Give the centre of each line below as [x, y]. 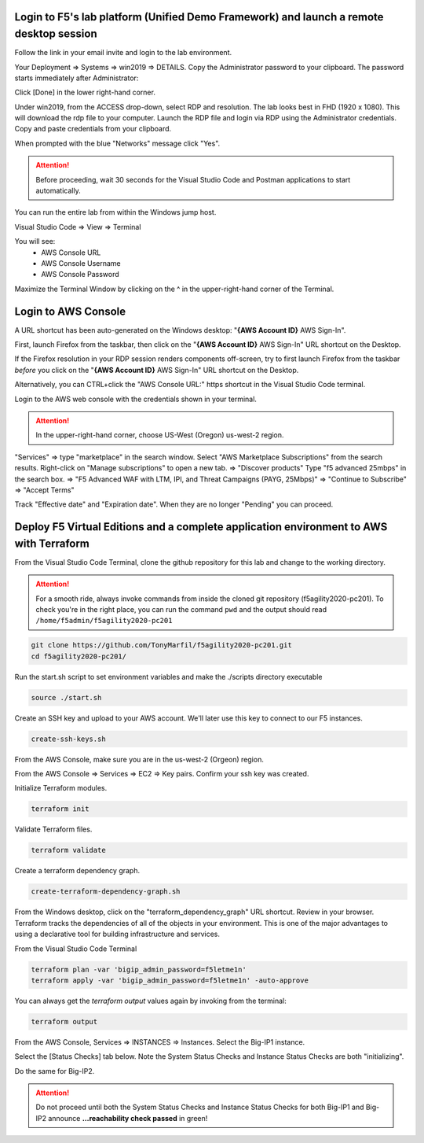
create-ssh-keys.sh [68, 739]
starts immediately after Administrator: [77, 78]
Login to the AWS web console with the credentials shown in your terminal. [135, 399]
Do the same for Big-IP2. [55, 1071]
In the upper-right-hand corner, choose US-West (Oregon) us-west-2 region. [160, 435]
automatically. [58, 191]
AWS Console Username [81, 263]
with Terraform [52, 543]
